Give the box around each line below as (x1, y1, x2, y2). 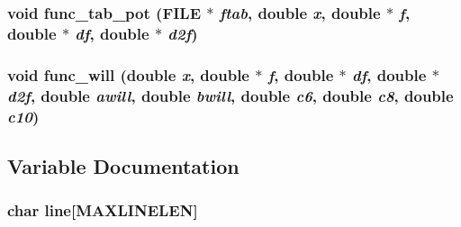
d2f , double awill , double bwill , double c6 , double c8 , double (7, 84, 454, 106)
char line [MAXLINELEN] (7, 199, 198, 222)
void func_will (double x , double (7, 63, 249, 86)
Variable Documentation (7, 151, 240, 179)
